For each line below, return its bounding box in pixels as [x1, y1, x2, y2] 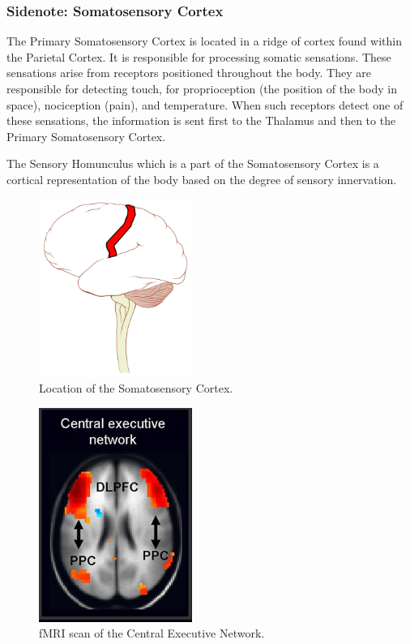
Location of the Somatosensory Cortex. [39, 380, 233, 397]
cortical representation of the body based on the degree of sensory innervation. [6, 170, 397, 187]
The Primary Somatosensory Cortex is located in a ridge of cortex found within [6, 32, 402, 49]
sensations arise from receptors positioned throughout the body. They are [6, 64, 371, 81]
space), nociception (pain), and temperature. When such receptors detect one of [6, 96, 404, 113]
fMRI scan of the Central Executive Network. [39, 625, 265, 642]
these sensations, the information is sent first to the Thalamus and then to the [6, 112, 396, 129]
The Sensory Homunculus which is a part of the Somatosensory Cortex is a [6, 155, 379, 172]
